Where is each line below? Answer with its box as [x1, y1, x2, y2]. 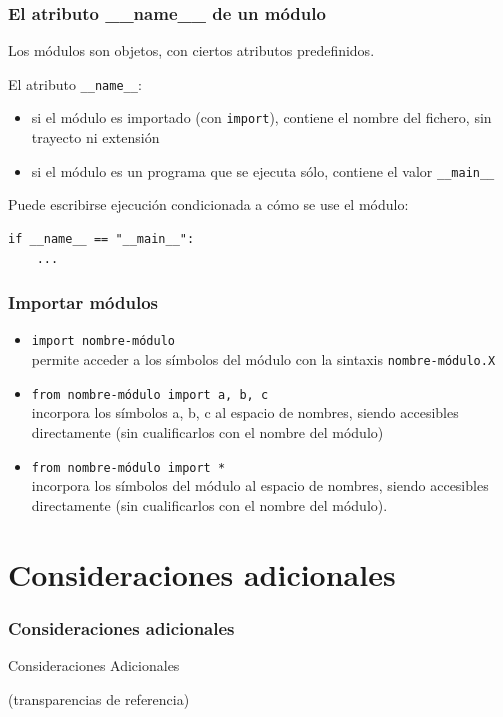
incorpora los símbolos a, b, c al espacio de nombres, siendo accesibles [31, 402, 459, 423]
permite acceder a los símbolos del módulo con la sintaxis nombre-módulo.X [31, 349, 496, 370]
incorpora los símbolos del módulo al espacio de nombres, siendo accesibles [31, 475, 489, 496]
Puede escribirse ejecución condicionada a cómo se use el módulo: [8, 194, 409, 215]
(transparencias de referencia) [8, 688, 190, 709]
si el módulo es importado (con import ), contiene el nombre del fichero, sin [31, 107, 492, 128]
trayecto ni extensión [31, 127, 160, 148]
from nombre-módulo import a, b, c [31, 387, 269, 402]
